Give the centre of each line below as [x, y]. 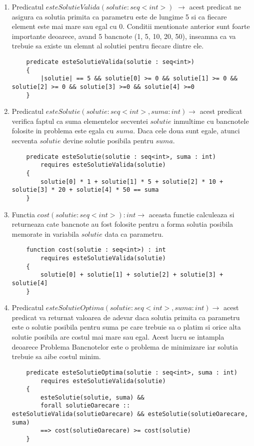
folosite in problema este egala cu [63, 131]
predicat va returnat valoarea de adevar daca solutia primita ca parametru [126, 317]
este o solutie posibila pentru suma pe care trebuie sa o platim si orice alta [126, 327]
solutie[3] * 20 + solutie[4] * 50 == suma [85, 190]
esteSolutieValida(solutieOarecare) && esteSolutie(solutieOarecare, [130, 414]
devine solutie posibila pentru [108, 141]
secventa [24, 141]
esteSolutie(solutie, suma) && [92, 397]
